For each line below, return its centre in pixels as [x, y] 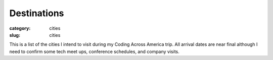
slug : [15, 35]
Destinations [37, 13]
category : [20, 28]
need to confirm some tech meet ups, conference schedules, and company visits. [94, 51]
